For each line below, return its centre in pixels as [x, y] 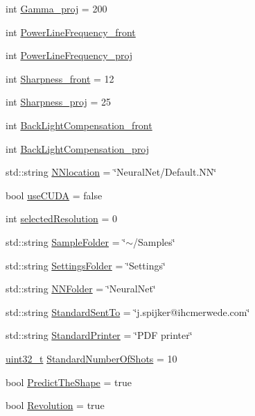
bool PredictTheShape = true [69, 382]
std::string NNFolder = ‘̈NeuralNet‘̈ [81, 289]
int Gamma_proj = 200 [56, 8]
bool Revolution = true [55, 405]
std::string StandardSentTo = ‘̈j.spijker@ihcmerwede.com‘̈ [128, 311]
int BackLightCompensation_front [79, 125]
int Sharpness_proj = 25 [58, 102]
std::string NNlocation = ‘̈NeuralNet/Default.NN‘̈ [111, 172]
